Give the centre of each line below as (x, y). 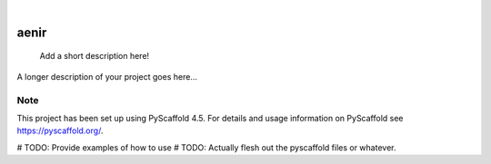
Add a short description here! (95, 56)
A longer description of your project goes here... (107, 76)
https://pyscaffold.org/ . (60, 130)
